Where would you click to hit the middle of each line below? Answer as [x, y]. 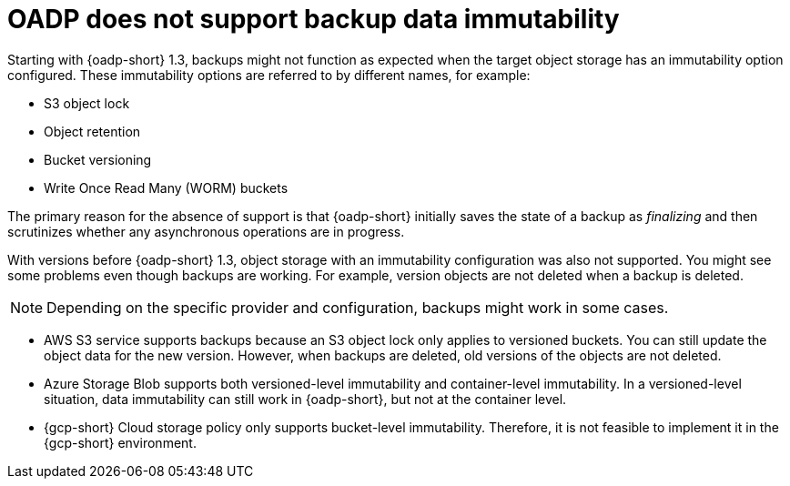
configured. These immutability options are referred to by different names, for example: [269, 75]
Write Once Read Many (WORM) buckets [166, 187]
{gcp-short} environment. [120, 442]
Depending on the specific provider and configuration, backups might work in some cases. [358, 307]
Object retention [92, 131]
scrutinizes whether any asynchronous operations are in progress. [206, 231]
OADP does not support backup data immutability [314, 19]
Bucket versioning [98, 159]
